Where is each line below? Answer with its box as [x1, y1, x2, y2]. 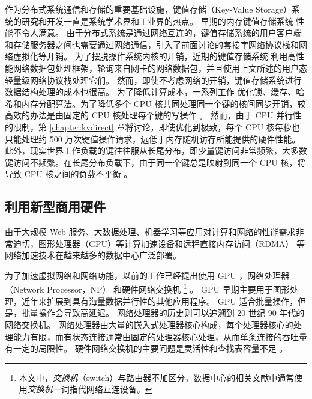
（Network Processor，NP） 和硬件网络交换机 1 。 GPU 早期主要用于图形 [5, 281, 290, 296]
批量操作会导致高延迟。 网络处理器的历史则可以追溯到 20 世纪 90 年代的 [21, 306, 305, 319]
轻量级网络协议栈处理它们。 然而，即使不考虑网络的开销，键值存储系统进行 [5, 73, 302, 86]
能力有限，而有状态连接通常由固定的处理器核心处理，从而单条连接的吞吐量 [13, 330, 307, 343]
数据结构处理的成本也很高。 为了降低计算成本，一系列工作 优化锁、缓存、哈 [5, 85, 305, 98]
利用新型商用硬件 [5, 197, 106, 216]
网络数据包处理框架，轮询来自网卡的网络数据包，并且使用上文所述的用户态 [13, 61, 307, 74]
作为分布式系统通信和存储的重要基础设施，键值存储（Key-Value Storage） [5, 3, 292, 15]
